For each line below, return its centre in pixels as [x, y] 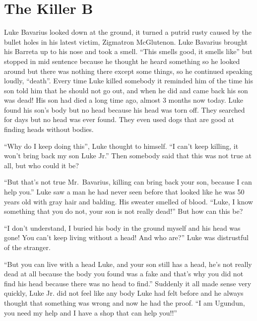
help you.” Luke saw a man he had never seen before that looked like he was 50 [124, 192]
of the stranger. [27, 247]
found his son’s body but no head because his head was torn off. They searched [125, 109]
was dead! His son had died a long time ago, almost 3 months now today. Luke [124, 100]
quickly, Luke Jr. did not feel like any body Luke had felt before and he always [124, 293]
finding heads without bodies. [49, 129]
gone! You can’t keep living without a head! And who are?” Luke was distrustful [126, 237]
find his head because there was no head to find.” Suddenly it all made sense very [128, 283]
